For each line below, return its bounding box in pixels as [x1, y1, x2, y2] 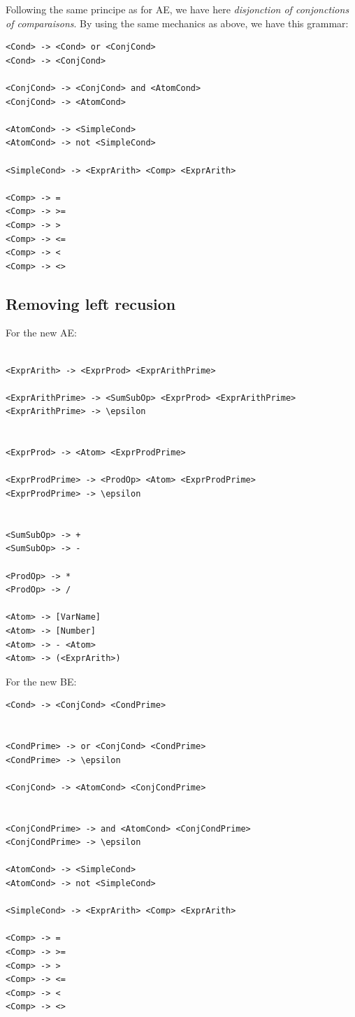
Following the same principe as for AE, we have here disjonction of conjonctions [6, 2, 349, 16]
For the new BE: [6, 674, 77, 688]
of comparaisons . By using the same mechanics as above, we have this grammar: [6, 15, 349, 30]
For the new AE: [6, 325, 77, 340]
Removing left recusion [6, 292, 176, 314]
